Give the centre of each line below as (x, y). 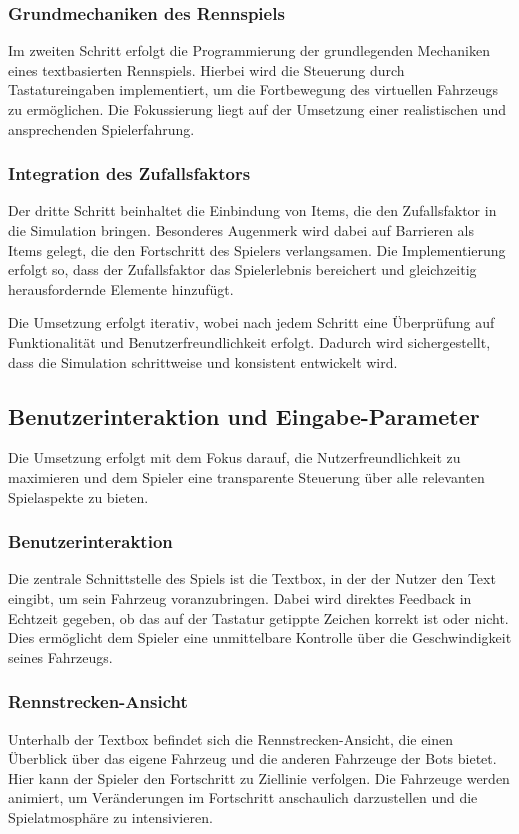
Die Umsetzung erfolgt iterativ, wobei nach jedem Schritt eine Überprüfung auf (251, 322)
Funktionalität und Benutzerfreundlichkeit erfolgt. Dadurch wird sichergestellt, (249, 341)
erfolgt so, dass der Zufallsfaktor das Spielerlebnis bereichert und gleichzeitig (242, 269)
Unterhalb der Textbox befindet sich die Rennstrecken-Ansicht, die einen (231, 738)
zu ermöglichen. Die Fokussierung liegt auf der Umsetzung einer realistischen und (257, 109)
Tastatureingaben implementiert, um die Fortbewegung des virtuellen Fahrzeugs (253, 89)
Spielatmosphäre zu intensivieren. (110, 816)
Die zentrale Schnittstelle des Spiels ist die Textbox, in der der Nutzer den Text (252, 578)
